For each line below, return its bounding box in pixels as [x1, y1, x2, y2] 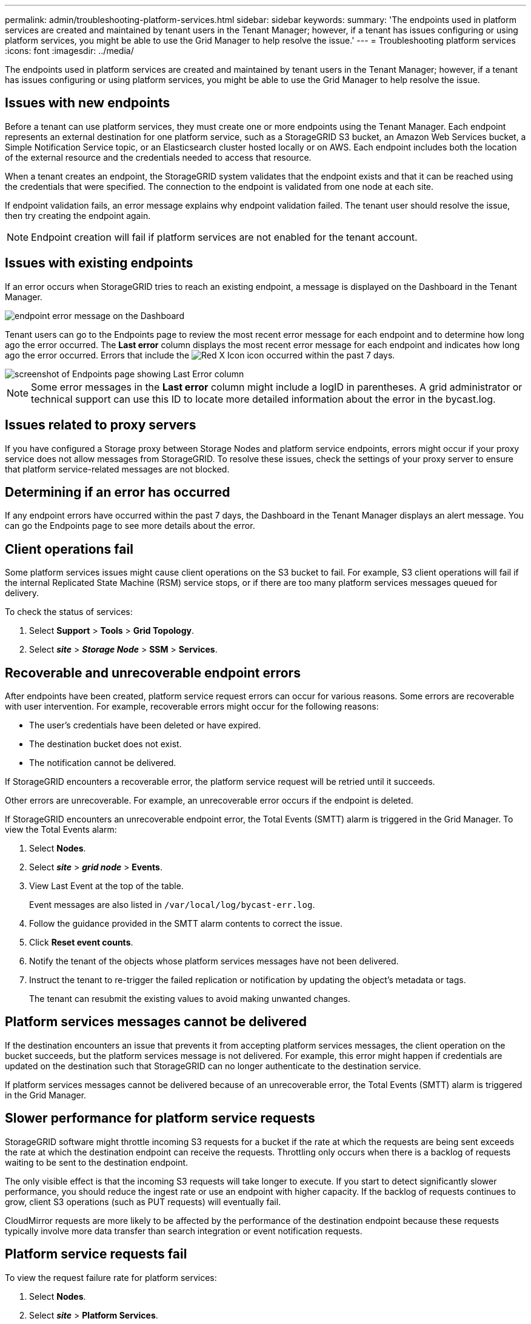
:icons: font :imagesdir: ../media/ [5, 45, 134, 56]
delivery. [5, 588, 39, 599]
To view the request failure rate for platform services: [5, 1272, 217, 1283]
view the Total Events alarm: [5, 824, 117, 835]
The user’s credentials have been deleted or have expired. [29, 720, 261, 731]
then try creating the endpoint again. [5, 210, 151, 221]
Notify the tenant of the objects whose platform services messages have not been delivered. [29, 956, 399, 967]
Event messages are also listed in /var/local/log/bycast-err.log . [29, 899, 315, 910]
